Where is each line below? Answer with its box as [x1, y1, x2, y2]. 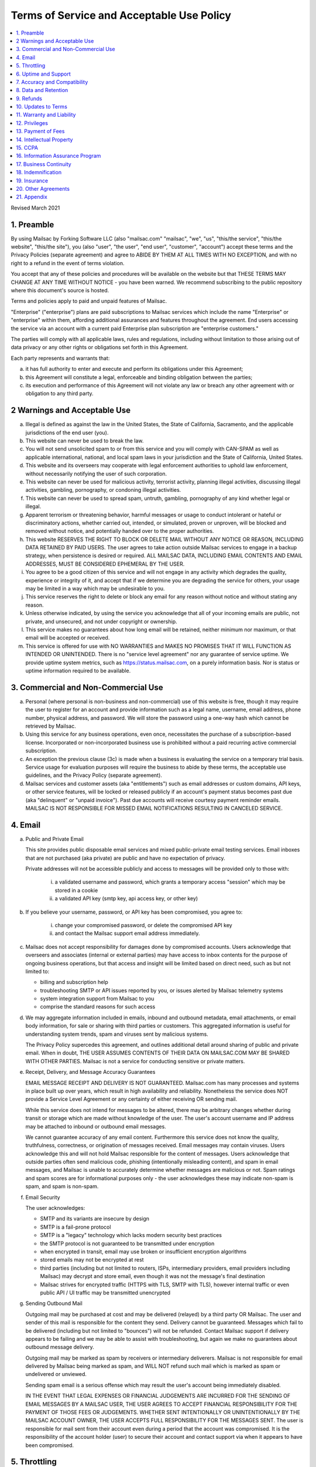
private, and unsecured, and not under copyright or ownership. [25, 618, 177, 625]
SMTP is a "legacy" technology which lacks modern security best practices [40, 1232, 222, 1239]
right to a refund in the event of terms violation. [11, 259, 125, 266]
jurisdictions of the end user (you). [25, 429, 109, 436]
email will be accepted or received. [25, 634, 110, 641]
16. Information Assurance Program [16, 153, 101, 160]
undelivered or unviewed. [25, 1371, 87, 1378]
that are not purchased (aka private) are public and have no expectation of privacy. [25, 854, 225, 861]
